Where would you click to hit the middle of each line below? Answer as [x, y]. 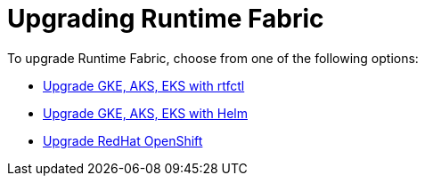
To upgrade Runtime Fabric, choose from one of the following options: [213, 58]
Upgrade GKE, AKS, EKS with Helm [145, 113]
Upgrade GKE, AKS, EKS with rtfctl [144, 85]
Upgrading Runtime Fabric [166, 19]
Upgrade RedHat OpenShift [123, 140]
